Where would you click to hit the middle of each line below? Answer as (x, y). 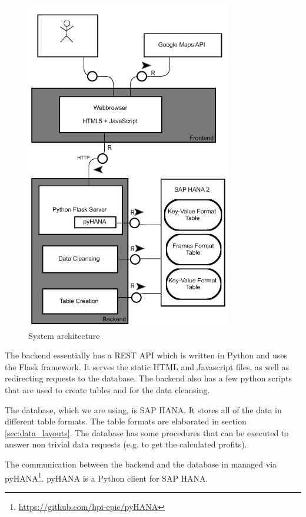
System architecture (64, 335)
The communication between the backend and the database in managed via (141, 464)
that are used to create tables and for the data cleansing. (107, 389)
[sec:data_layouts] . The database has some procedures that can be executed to (147, 432)
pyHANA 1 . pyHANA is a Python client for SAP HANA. (107, 477)
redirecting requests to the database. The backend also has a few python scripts (148, 378)
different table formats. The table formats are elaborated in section (126, 421)
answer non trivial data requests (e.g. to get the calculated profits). (126, 444)
